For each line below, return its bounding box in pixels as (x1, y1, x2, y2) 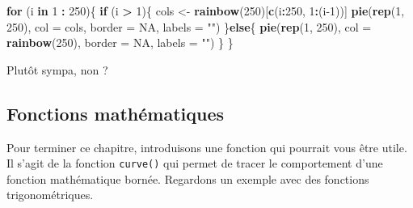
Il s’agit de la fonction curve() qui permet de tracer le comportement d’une (6, 155, 383, 172)
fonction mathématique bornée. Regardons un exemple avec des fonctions (6, 170, 369, 187)
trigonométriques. (6, 186, 94, 203)
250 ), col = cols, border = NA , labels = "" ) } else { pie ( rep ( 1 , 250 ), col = (6, 18, 372, 35)
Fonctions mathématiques (6, 100, 225, 125)
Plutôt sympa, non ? (6, 61, 108, 78)
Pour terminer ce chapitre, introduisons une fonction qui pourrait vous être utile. (6, 138, 407, 155)
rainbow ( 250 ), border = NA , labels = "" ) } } (6, 34, 234, 51)
